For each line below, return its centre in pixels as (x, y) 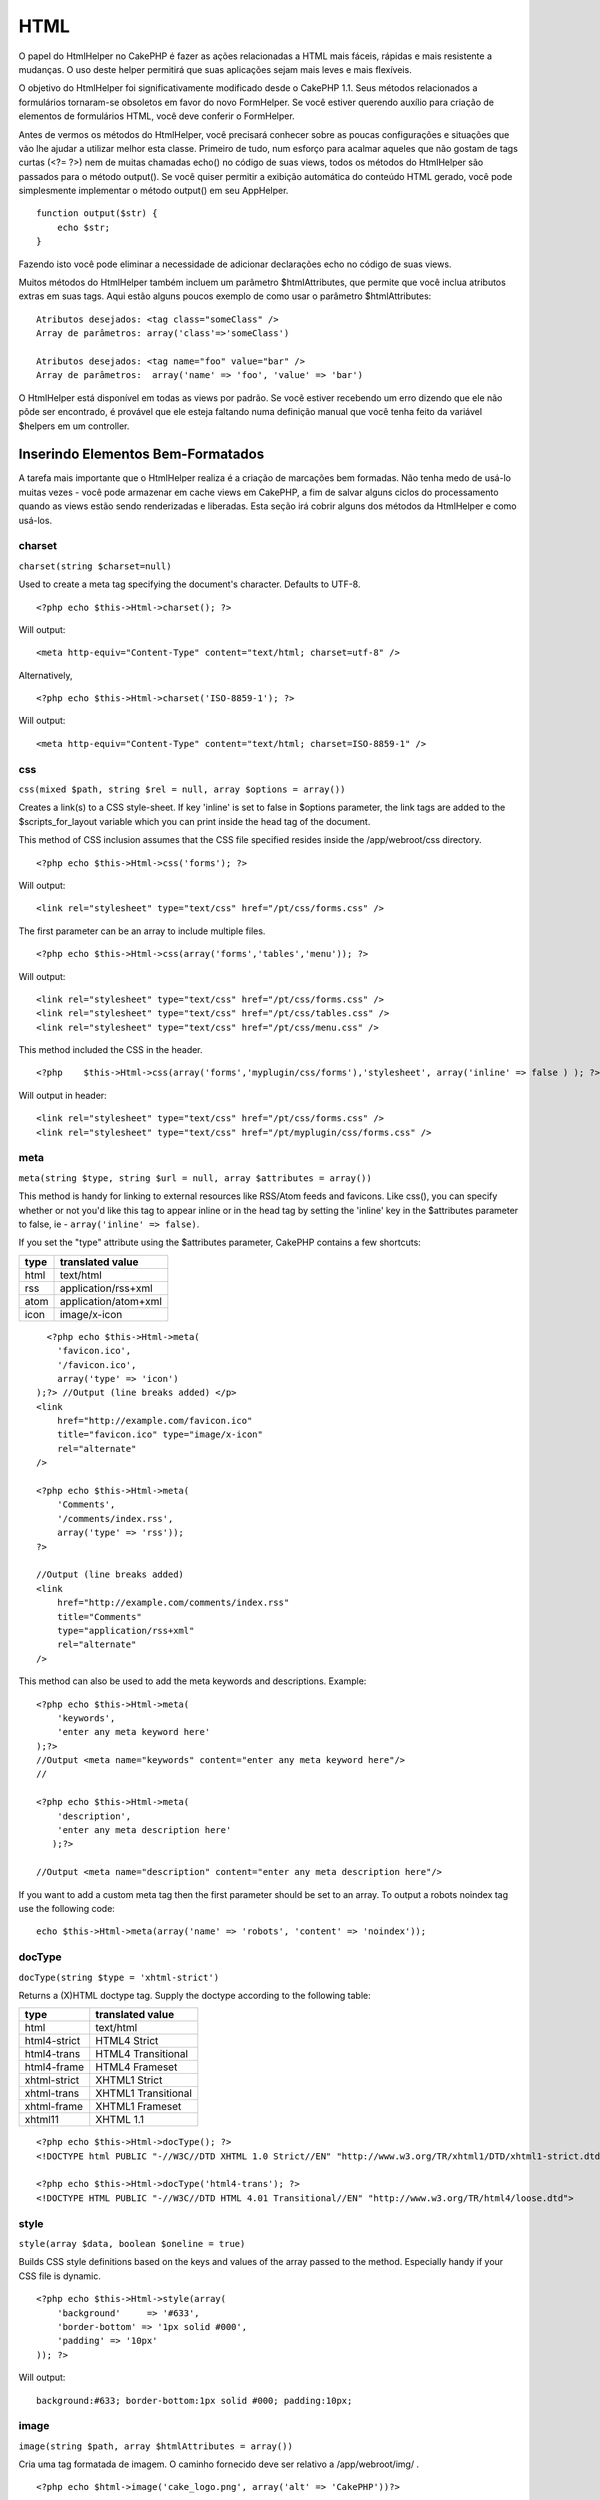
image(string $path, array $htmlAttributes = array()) (156, 2446)
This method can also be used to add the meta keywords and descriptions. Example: (192, 1681)
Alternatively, (45, 675)
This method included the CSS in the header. (111, 1050)
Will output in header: (62, 1095)
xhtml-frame (54, 2107)
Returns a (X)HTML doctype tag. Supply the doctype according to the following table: (195, 1995)
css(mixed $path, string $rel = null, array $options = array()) (182, 789)
